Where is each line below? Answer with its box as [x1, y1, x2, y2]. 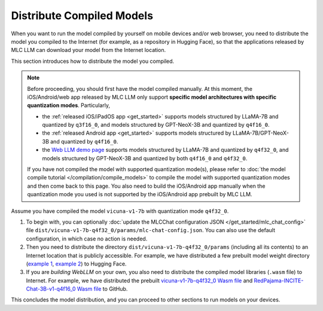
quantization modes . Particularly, [27, 102, 111, 109]
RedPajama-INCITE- [254, 277, 304, 284]
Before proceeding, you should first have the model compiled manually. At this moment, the [27, 85, 252, 92]
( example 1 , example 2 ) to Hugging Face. [26, 260, 127, 267]
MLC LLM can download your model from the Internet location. [11, 47, 166, 54]
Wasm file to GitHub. [77, 285, 128, 292]
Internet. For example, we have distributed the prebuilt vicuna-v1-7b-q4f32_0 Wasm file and [26, 277, 253, 284]
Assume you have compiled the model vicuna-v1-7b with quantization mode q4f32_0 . [11, 207, 229, 215]
